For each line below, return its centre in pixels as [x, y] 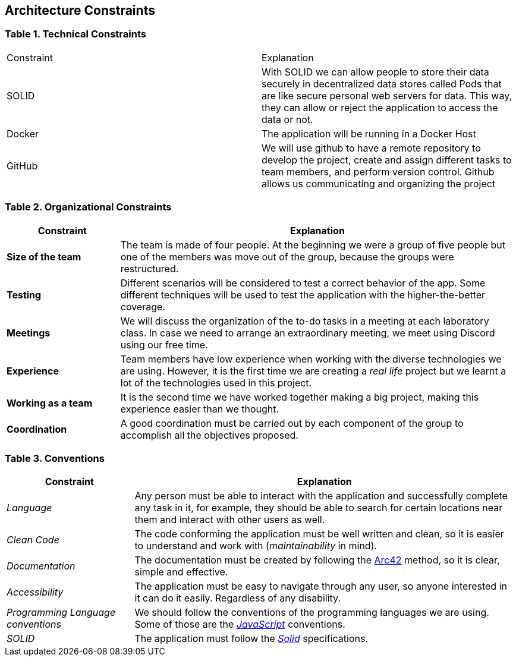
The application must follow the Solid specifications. [251, 639]
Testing [24, 295]
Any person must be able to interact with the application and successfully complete [321, 496]
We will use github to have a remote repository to [371, 148]
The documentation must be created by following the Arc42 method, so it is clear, [317, 560]
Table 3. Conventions [55, 458]
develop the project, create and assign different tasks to [387, 160]
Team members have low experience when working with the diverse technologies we [311, 359]
